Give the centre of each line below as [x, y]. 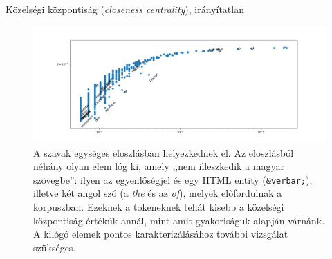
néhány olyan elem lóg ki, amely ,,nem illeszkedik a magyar [159, 166]
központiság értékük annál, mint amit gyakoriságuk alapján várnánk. [179, 220]
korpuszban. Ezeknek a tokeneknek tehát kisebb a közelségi [159, 206]
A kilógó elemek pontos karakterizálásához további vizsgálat [161, 234]
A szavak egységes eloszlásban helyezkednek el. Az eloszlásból [164, 152]
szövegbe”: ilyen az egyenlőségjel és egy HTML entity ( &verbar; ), [173, 179]
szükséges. [55, 247]
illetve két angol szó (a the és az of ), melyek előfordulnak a [158, 193]
